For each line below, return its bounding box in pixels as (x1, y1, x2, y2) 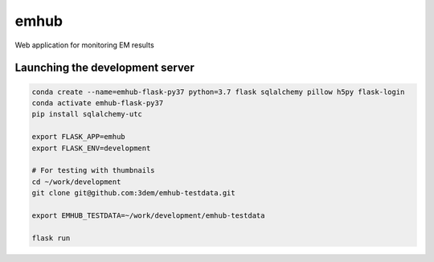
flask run (31, 233, 71, 243)
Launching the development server (14, 61, 194, 75)
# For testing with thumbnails (31, 166, 156, 175)
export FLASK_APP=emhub (31, 133, 126, 141)
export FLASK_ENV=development (31, 143, 151, 153)
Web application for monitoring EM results (14, 40, 154, 50)
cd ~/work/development (31, 177, 121, 186)
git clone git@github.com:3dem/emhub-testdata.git (31, 189, 236, 198)
